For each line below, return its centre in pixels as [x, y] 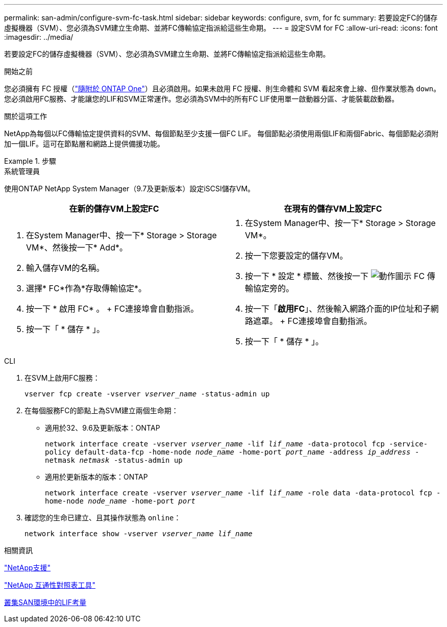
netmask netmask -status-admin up [114, 460]
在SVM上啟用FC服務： [62, 378]
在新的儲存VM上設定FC [114, 209]
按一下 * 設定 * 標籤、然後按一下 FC [335, 276]
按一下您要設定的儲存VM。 [296, 256]
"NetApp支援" [28, 568]
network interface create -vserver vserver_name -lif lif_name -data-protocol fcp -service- [237, 444]
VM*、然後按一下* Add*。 [77, 247]
